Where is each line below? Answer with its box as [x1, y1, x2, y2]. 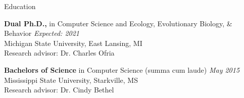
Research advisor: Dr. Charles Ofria [4, 47, 115, 58]
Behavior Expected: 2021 [4, 28, 80, 38]
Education [4, 1, 36, 11]
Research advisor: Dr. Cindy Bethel [4, 84, 114, 95]
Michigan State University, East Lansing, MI [4, 37, 142, 48]
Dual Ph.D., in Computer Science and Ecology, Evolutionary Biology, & [4, 18, 232, 28]
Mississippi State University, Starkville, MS [4, 74, 138, 85]
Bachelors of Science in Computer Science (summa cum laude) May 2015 [4, 64, 240, 75]
